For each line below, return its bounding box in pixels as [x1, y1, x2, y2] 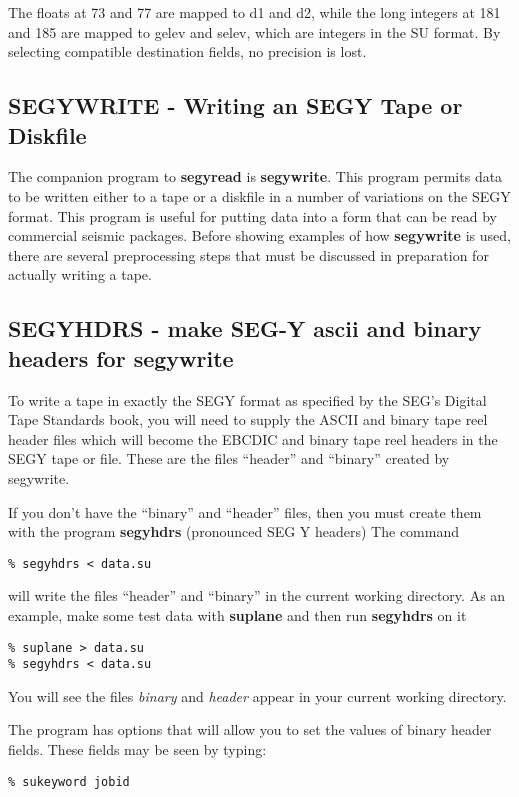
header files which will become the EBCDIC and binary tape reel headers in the [8, 428, 498, 449]
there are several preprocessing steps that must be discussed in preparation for [8, 244, 489, 265]
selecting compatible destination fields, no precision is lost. [8, 41, 367, 62]
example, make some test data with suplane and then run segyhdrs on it [8, 604, 467, 625]
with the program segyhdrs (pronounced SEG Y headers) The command [8, 521, 459, 542]
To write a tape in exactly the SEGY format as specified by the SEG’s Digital [8, 389, 487, 410]
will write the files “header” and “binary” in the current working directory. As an [8, 585, 506, 606]
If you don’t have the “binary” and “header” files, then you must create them [8, 501, 482, 522]
